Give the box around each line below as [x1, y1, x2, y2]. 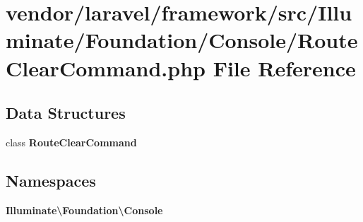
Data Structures [6, 102, 126, 124]
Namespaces [6, 169, 96, 191]
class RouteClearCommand [6, 134, 137, 149]
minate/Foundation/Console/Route [6, 25, 358, 54]
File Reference [213, 53, 356, 82]
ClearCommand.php [6, 53, 206, 82]
